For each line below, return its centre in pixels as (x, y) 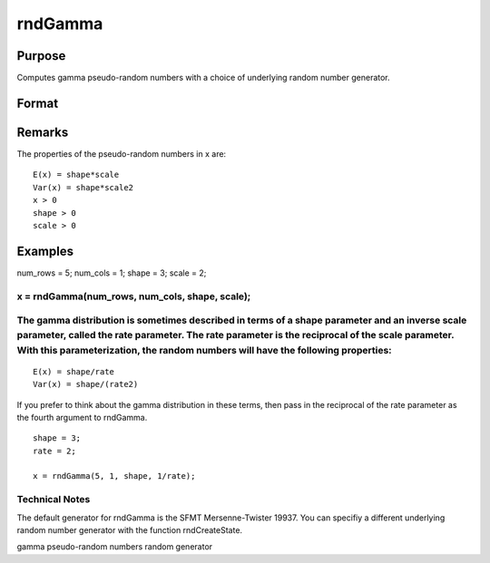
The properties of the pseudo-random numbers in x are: (122, 153)
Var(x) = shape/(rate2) (86, 384)
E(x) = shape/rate (74, 371)
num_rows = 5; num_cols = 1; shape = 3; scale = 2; (112, 273)
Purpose (41, 56)
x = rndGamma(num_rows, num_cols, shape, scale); (134, 296)
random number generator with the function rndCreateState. (130, 530)
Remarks (43, 132)
